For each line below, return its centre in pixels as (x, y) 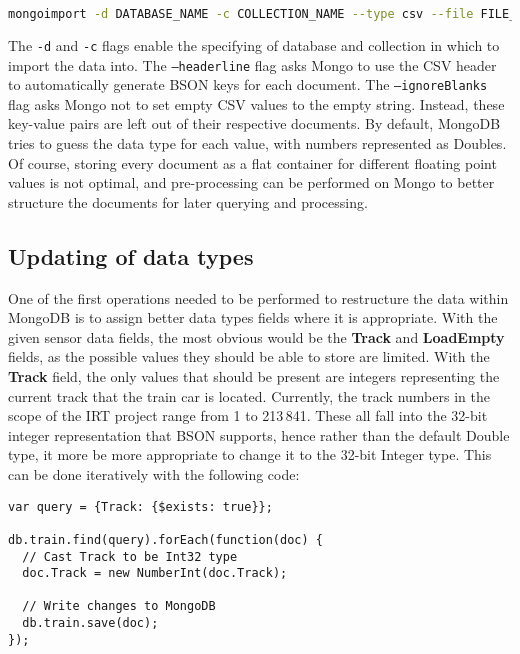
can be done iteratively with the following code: (154, 473)
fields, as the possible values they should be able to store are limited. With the (249, 356)
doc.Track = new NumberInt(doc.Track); (155, 573)
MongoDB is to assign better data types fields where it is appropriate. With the (253, 317)
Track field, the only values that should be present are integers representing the (254, 375)
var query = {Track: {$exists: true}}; (140, 506)
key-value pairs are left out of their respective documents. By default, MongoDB (254, 123)
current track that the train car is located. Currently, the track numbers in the (249, 395)
